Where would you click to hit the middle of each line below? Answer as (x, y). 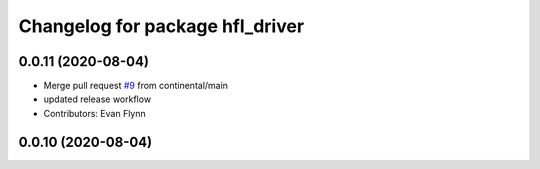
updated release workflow (97, 99)
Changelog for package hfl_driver (161, 26)
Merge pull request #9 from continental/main (136, 86)
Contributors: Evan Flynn (95, 113)
